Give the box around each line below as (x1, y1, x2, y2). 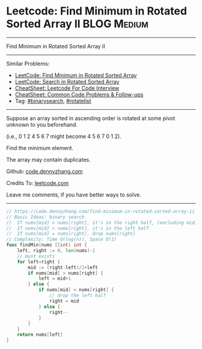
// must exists (17, 253, 55, 259)
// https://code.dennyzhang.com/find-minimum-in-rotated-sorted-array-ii (6, 208, 195, 215)
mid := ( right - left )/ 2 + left (28, 264, 98, 271)
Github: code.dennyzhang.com (6, 168, 83, 175)
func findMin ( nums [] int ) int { (6, 242, 87, 248)
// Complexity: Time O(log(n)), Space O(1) (6, 236, 117, 242)
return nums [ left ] (17, 332, 63, 338)
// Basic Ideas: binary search (6, 214, 85, 220)
